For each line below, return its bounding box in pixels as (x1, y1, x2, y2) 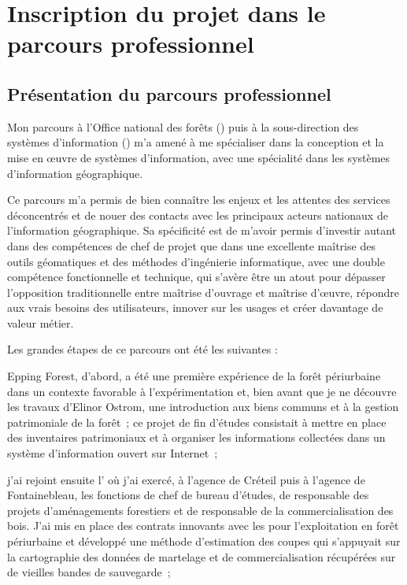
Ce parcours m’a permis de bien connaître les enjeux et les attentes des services (7, 191, 390, 208)
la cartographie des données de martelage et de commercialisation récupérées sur (7, 548, 396, 565)
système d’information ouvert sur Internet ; (7, 445, 218, 461)
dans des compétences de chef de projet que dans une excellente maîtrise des (7, 237, 376, 254)
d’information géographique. (7, 165, 143, 181)
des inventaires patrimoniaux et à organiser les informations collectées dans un (7, 429, 386, 446)
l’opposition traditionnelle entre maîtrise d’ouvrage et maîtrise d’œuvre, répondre (7, 283, 399, 300)
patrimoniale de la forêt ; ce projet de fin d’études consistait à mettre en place (7, 413, 387, 430)
